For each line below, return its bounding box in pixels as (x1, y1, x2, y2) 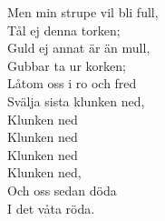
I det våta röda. (7, 198, 95, 217)
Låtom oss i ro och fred (7, 74, 137, 93)
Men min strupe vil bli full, (7, 3, 159, 21)
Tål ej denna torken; (7, 20, 121, 39)
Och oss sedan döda (7, 180, 117, 199)
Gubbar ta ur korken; (7, 55, 126, 75)
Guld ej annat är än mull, (7, 38, 150, 57)
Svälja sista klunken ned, (7, 91, 145, 110)
